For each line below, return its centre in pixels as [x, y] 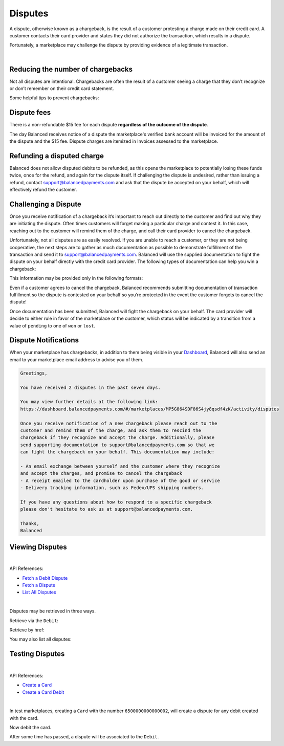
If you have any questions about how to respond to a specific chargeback [116, 502]
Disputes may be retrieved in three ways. [52, 611]
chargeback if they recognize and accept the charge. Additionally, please [117, 438]
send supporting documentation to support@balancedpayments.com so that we [117, 445]
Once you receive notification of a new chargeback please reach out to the [119, 423]
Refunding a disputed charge [57, 156]
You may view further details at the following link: [89, 402]
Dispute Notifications [44, 340]
